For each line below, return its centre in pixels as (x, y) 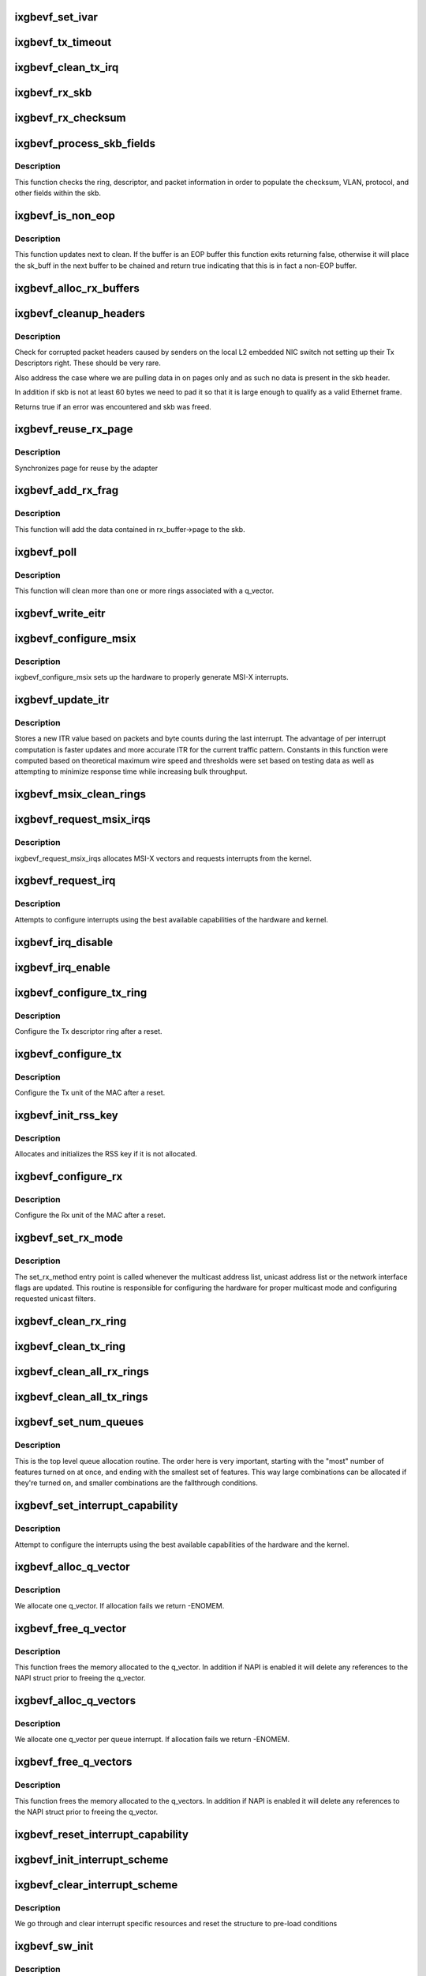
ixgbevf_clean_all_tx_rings (82, 1397)
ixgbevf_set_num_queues (79, 1422)
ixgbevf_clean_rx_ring (71, 1321)
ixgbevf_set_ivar (56, 17)
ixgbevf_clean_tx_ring (70, 1346)
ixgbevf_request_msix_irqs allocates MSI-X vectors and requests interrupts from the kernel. (163, 858)
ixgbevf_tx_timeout (63, 42)
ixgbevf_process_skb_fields (85, 143)
